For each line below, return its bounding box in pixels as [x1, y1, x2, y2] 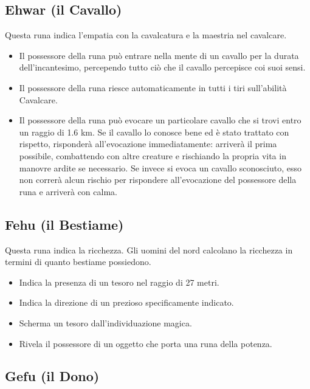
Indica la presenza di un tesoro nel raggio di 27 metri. [19, 275, 219, 288]
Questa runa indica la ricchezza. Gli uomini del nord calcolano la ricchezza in [5, 243, 293, 256]
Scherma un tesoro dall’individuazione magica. [19, 316, 192, 329]
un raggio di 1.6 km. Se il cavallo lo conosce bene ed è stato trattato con [19, 125, 289, 138]
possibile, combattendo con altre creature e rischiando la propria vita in [19, 149, 286, 162]
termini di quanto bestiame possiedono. [5, 255, 151, 268]
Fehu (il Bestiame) [5, 215, 124, 233]
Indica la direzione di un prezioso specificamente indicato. [19, 296, 234, 309]
